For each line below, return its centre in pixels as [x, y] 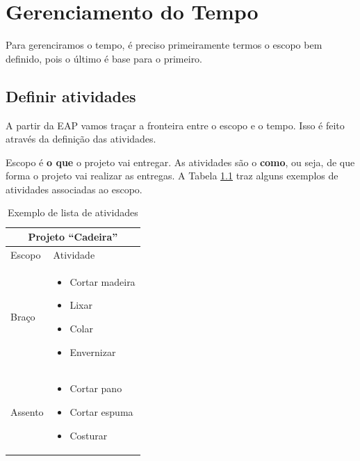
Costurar [89, 435]
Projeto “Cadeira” [73, 237]
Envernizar [93, 351]
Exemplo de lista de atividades [73, 212]
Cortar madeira [103, 281]
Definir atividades [71, 96]
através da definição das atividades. [81, 139]
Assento [27, 411]
